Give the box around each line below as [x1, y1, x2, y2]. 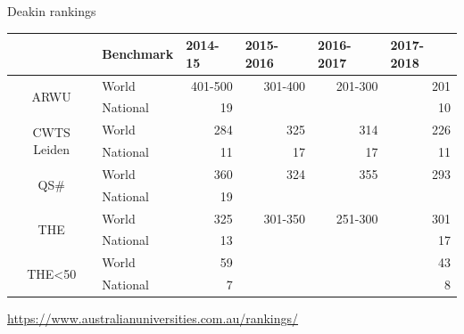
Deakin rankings [7, 2, 96, 20]
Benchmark [102, 44, 174, 62]
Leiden [33, 140, 70, 159]
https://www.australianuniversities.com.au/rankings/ [7, 309, 299, 328]
